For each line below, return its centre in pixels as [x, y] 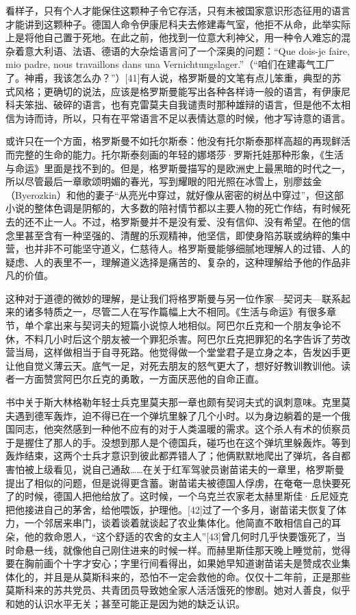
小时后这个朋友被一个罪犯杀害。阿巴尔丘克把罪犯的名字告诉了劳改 [202, 338]
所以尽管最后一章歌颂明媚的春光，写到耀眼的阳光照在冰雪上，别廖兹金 [164, 181]
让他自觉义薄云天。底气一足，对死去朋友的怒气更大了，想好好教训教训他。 [173, 365]
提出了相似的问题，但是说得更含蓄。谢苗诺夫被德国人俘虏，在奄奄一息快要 [173, 482]
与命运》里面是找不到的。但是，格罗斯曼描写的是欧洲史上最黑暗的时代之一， [178, 168]
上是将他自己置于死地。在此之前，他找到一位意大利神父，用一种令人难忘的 [173, 37]
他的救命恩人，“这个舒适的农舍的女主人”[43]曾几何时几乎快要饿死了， [180, 536]
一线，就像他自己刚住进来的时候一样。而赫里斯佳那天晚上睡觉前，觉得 [192, 550]
